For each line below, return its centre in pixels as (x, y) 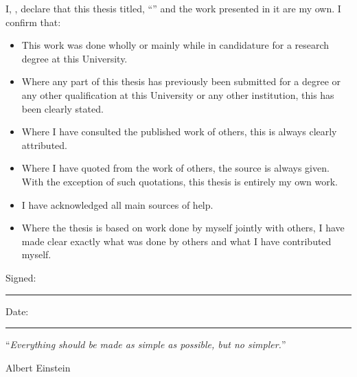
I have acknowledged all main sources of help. (117, 204)
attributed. (44, 145)
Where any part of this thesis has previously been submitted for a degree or (181, 81)
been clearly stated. (62, 108)
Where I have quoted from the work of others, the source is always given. (175, 168)
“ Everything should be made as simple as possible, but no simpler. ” (146, 344)
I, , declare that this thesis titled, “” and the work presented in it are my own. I (173, 8)
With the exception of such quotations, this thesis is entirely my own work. (180, 181)
